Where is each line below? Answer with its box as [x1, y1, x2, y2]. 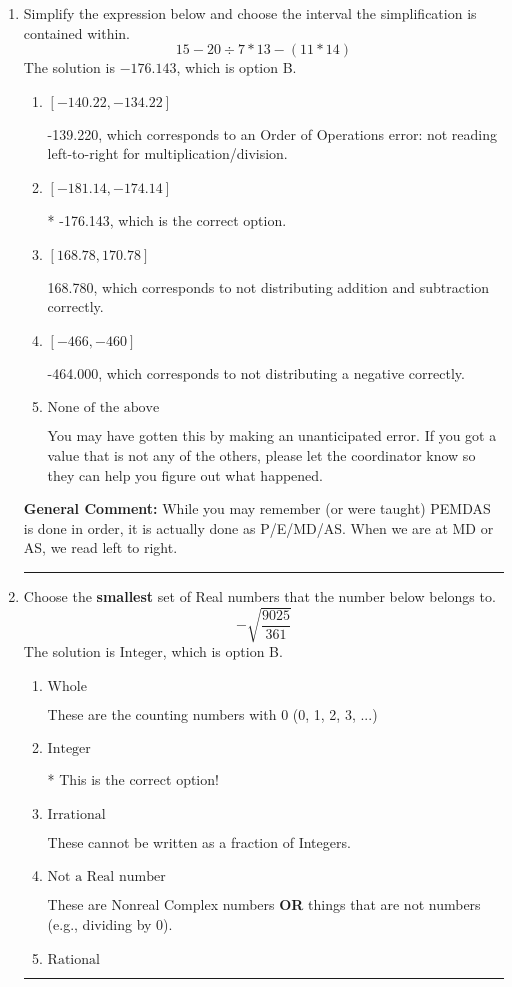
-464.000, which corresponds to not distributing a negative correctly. [47, 362, 465, 383]
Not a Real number [47, 870, 166, 885]
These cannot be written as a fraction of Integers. [47, 831, 351, 852]
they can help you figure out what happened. [47, 464, 324, 485]
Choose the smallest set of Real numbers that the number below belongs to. [23, 585, 496, 606]
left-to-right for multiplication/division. [47, 143, 288, 164]
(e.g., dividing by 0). [47, 914, 173, 935]
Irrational [47, 807, 106, 822]
